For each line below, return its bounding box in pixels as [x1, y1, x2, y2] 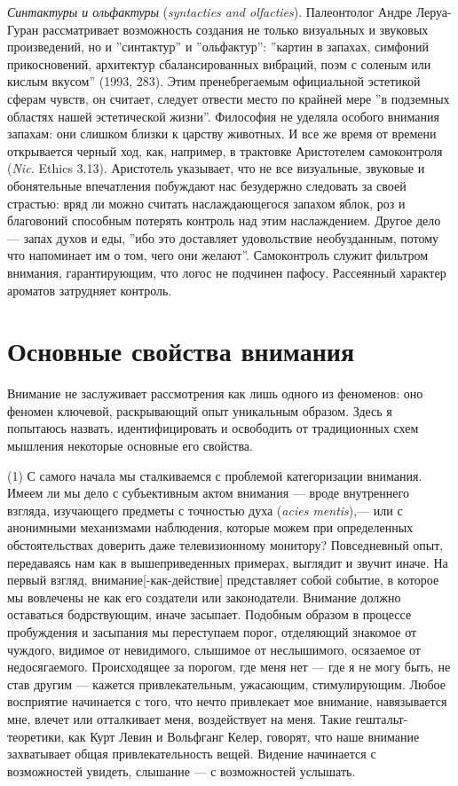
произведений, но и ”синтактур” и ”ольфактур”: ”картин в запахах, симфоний [7, 37, 430, 56]
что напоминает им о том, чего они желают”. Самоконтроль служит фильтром [7, 246, 429, 264]
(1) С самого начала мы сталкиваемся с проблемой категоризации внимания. [7, 466, 422, 484]
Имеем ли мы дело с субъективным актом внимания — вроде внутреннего [7, 483, 409, 502]
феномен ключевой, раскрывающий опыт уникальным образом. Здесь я [7, 401, 392, 420]
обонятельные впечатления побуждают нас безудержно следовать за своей [7, 176, 407, 194]
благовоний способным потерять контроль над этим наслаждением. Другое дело [7, 211, 441, 230]
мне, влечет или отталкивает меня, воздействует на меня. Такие [7, 709, 351, 727]
